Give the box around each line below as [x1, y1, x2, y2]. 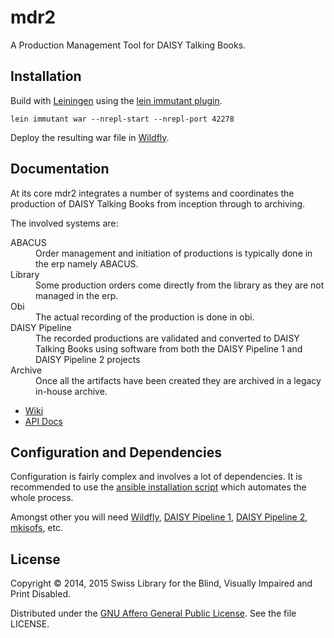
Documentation [10, 161, 110, 178]
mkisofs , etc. [10, 522, 63, 534]
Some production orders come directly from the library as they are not [35, 279, 325, 291]
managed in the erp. [35, 289, 119, 301]
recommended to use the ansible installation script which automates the [10, 481, 307, 493]
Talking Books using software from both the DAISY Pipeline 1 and [35, 342, 303, 355]
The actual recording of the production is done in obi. [35, 311, 255, 323]
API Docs [24, 415, 63, 427]
